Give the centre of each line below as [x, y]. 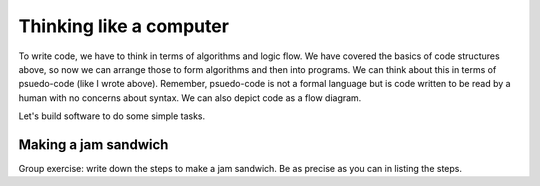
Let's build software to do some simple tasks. [111, 116]
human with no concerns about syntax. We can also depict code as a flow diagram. [190, 97]
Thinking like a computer [124, 26]
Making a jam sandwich [93, 144]
